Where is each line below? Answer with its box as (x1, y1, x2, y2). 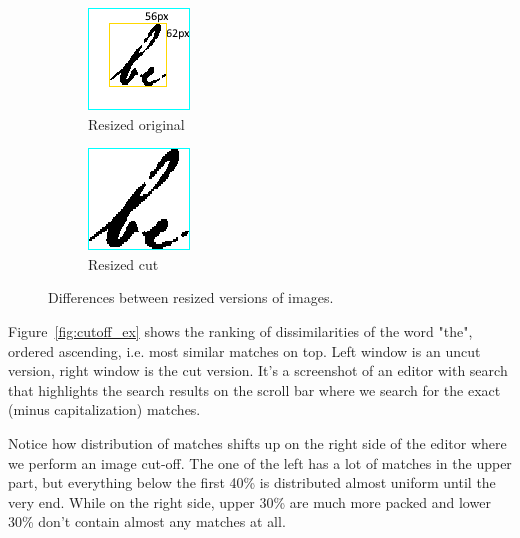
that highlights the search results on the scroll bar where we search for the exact (8, 379, 501, 400)
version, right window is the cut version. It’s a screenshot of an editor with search (8, 360, 508, 381)
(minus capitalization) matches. (8, 399, 201, 420)
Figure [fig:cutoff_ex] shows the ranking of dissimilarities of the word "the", (8, 320, 473, 341)
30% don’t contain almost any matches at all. (8, 511, 286, 532)
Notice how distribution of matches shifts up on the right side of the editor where (8, 432, 507, 453)
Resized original (88, 113, 185, 134)
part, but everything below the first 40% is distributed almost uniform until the (8, 472, 496, 493)
